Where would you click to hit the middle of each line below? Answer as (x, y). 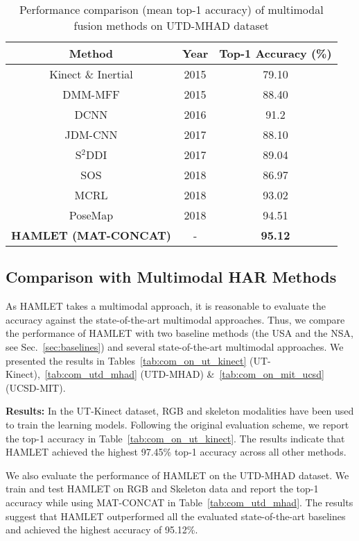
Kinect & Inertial (91, 74)
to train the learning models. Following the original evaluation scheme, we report (177, 424)
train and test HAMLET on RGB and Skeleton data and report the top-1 (162, 489)
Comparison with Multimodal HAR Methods (171, 277)
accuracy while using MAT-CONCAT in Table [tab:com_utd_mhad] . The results (179, 502)
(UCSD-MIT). (36, 387)
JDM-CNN (91, 134)
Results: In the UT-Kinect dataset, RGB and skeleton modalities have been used (180, 411)
